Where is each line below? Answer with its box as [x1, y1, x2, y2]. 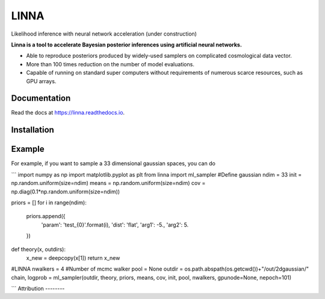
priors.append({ [26, 213, 66, 220]
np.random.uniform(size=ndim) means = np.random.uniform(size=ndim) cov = [11, 180, 206, 187]
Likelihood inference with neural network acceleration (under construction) [11, 30, 197, 37]
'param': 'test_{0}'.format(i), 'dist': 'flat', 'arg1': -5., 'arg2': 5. [41, 221, 189, 228]
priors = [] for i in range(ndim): [11, 199, 87, 206]
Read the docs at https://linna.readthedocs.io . [11, 109, 125, 116]
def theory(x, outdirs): [11, 246, 66, 253]
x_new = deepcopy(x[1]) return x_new [26, 254, 120, 262]
